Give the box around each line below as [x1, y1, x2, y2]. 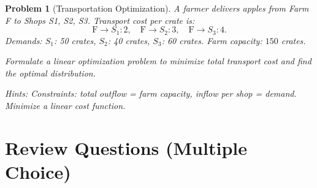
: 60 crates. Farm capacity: [161, 34, 262, 47]
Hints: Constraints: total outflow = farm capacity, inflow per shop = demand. [5, 87, 297, 100]
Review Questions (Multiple [5, 135, 247, 160]
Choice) [5, 159, 71, 184]
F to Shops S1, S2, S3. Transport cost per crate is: [5, 13, 195, 26]
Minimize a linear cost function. [5, 99, 126, 112]
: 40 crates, [107, 34, 150, 47]
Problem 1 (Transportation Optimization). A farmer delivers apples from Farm [5, 2, 309, 14]
